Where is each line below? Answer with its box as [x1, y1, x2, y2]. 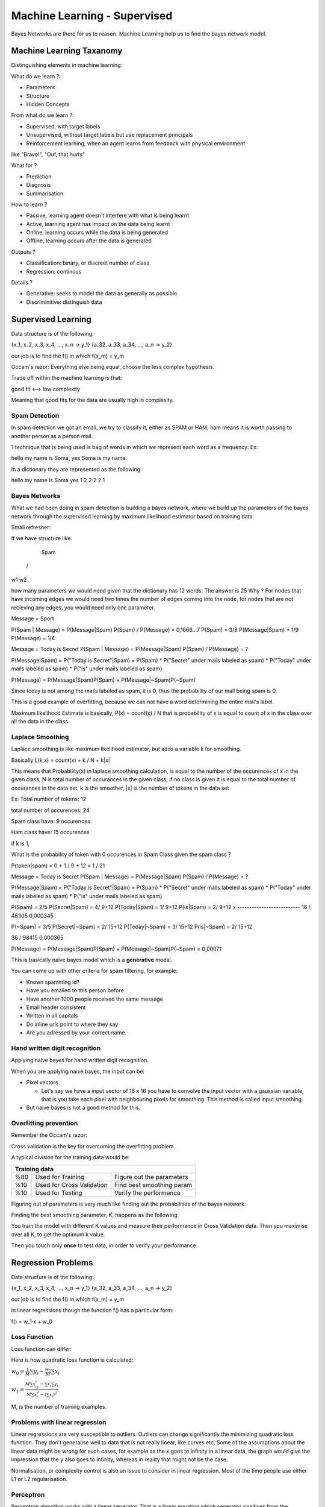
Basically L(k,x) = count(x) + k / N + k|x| [11, 757, 111, 764]
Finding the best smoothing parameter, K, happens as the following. [11, 1212, 179, 1218]
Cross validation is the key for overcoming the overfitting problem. [11, 1142, 176, 1150]
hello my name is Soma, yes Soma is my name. [11, 455, 128, 462]
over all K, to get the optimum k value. [11, 1230, 105, 1238]
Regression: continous [26, 268, 82, 275]
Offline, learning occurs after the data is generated [26, 237, 152, 244]
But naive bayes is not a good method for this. [26, 1104, 141, 1112]
